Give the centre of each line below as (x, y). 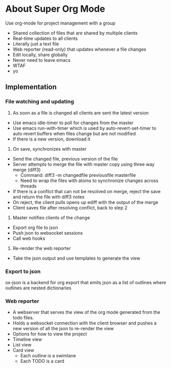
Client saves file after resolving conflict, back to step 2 (70, 208)
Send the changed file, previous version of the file (65, 158)
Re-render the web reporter (42, 248)
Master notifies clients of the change (51, 217)
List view (22, 345)
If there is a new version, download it (52, 139)
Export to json (23, 271)
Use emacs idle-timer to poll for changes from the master (73, 123)
